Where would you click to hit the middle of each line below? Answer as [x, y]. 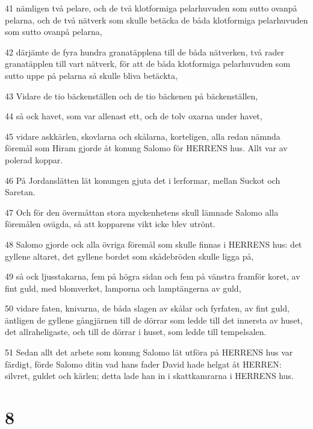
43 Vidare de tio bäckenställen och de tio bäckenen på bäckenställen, [132, 96]
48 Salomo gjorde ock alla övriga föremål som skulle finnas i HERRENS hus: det [153, 244]
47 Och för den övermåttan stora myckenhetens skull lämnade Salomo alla [142, 212]
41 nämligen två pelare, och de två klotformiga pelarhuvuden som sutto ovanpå [151, 8]
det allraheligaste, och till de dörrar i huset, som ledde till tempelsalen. [136, 332]
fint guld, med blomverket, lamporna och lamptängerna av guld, [123, 288]
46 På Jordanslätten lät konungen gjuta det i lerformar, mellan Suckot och [143, 180]
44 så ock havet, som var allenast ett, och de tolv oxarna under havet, [134, 116]
